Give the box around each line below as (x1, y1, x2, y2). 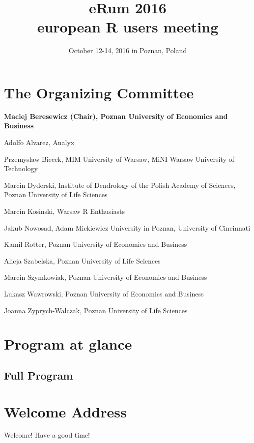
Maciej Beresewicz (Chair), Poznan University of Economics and (4, 111, 228, 121)
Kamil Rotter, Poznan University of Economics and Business (4, 239, 187, 249)
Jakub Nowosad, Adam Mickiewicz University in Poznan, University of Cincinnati (4, 222, 251, 233)
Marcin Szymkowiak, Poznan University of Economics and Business (4, 272, 207, 282)
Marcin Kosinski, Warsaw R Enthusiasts (4, 206, 125, 216)
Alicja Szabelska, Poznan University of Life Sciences (4, 255, 161, 266)
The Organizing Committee (4, 82, 194, 102)
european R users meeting (37, 17, 219, 37)
